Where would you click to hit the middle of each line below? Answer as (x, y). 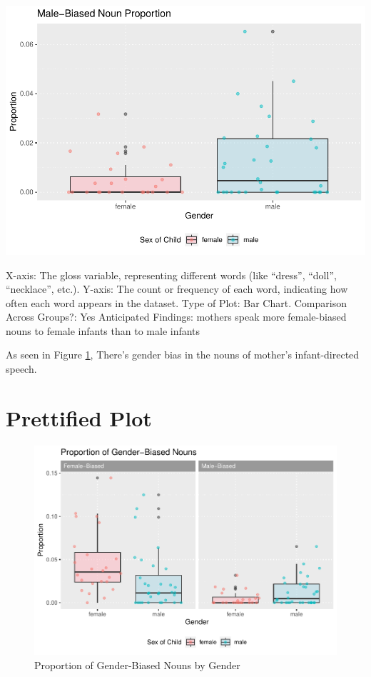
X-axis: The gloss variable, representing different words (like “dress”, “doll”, (171, 275)
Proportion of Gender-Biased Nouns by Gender (137, 665)
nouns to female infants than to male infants (103, 330)
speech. (21, 369)
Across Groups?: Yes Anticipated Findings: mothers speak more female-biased (176, 317)
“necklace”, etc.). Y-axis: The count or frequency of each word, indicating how (177, 289)
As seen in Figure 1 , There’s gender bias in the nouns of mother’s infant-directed (183, 355)
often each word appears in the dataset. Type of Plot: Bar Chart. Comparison (176, 302)
